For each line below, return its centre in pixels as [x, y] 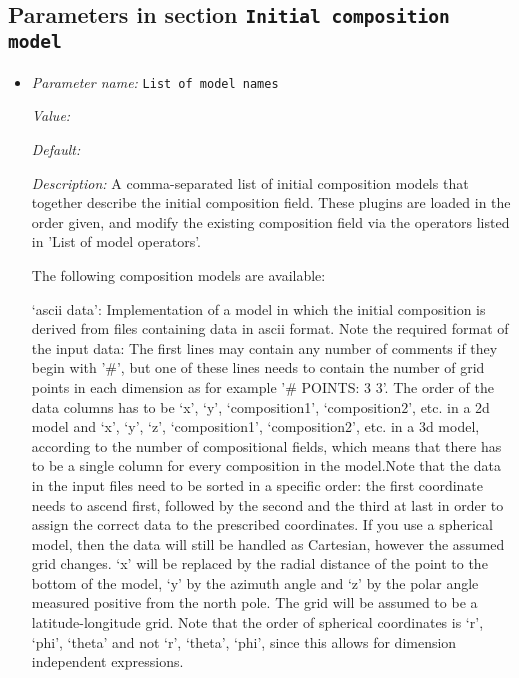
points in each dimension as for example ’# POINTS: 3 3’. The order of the [262, 386]
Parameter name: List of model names [155, 81]
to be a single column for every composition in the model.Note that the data [266, 465]
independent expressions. [107, 661]
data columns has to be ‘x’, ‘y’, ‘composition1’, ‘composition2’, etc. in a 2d [260, 406]
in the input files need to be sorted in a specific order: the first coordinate [257, 484]
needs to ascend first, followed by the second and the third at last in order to [267, 504]
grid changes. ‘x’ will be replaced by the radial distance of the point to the [259, 563]
